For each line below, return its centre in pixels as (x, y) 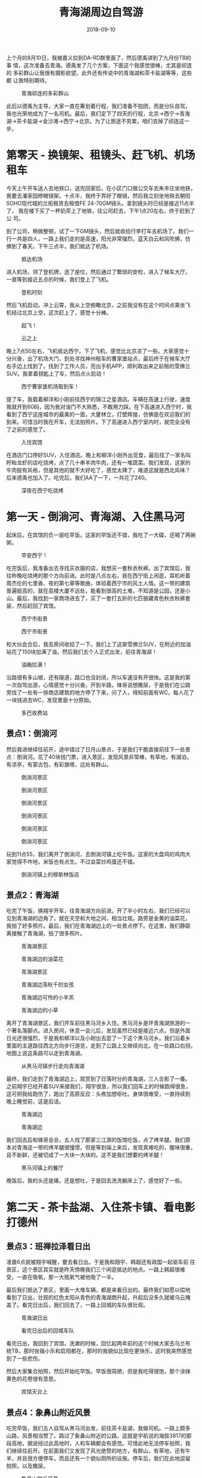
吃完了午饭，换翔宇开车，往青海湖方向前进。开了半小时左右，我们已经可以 (98, 911)
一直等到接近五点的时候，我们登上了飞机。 (59, 279)
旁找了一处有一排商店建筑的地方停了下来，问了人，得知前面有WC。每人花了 (100, 692)
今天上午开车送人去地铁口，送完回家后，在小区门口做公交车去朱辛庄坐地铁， (101, 188)
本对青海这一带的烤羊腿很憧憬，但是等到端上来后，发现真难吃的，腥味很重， (101, 1148)
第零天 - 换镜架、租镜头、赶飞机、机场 (101, 155)
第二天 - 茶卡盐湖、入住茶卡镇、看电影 (101, 1207)
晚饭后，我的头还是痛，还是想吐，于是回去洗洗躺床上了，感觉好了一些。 (96, 1181)
